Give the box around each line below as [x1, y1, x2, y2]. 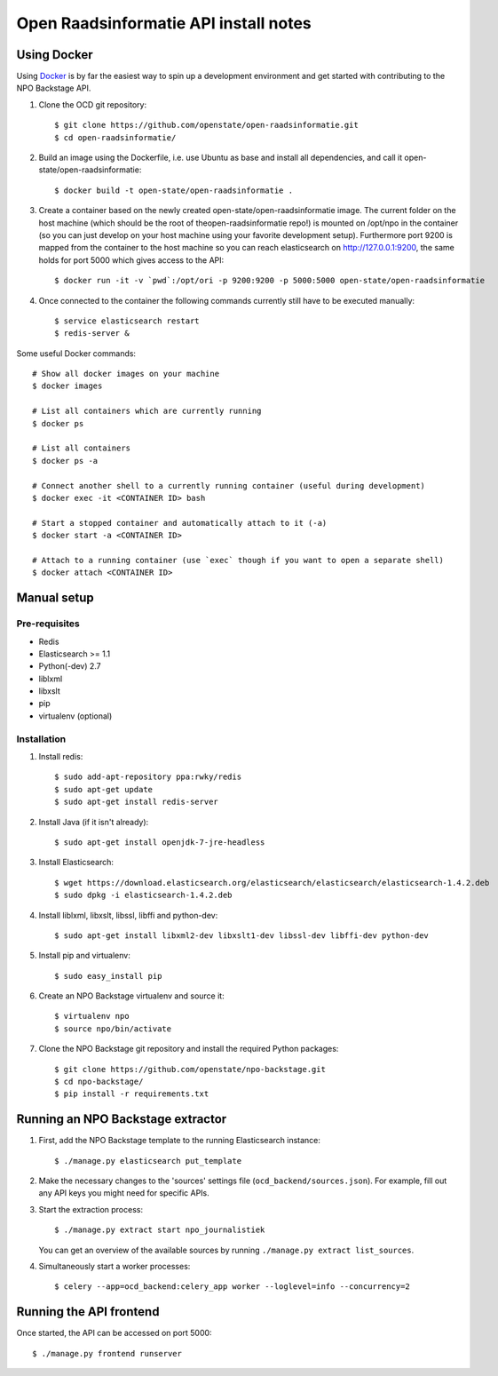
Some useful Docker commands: [16, 347, 137, 359]
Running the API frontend [16, 1304, 160, 1319]
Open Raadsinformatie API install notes [16, 13, 312, 33]
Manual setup [16, 591, 95, 606]
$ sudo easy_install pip [54, 971, 162, 981]
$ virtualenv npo [54, 1011, 130, 1022]
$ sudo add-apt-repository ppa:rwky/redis [54, 772, 242, 782]
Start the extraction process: [38, 1204, 144, 1214]
